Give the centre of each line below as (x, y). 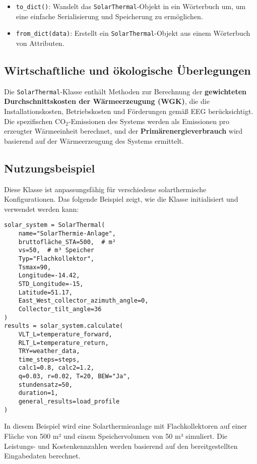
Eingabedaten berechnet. (42, 456)
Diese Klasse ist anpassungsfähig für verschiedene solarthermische (105, 189)
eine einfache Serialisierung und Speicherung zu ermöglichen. (109, 16)
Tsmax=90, (35, 267)
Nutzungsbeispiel (50, 168)
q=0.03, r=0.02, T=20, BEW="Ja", (74, 376)
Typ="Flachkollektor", (56, 258)
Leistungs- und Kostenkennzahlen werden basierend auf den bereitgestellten (121, 446)
